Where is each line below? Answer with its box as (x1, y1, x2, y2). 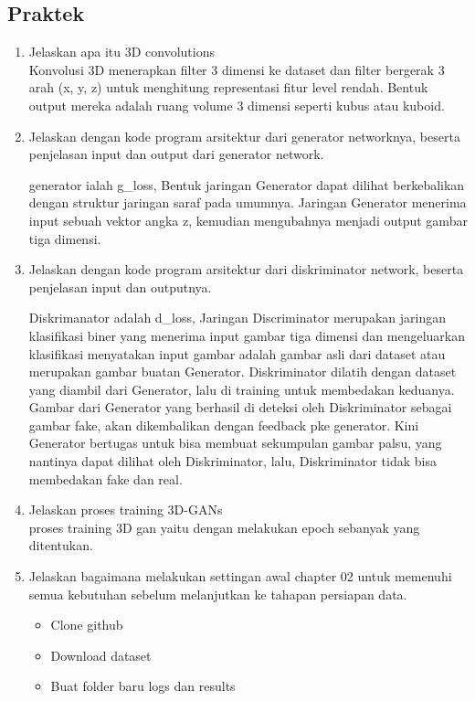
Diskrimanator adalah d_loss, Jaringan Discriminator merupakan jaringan (28, 308, 447, 327)
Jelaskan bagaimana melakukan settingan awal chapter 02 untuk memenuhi (28, 567, 452, 586)
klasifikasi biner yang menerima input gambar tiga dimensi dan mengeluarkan (28, 325, 465, 345)
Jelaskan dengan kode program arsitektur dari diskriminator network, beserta (28, 260, 464, 279)
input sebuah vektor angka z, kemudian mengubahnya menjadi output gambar (28, 210, 468, 229)
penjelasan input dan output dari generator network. (28, 144, 324, 164)
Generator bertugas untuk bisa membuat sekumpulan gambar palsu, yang (28, 433, 442, 452)
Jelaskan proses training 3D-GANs (28, 500, 223, 519)
